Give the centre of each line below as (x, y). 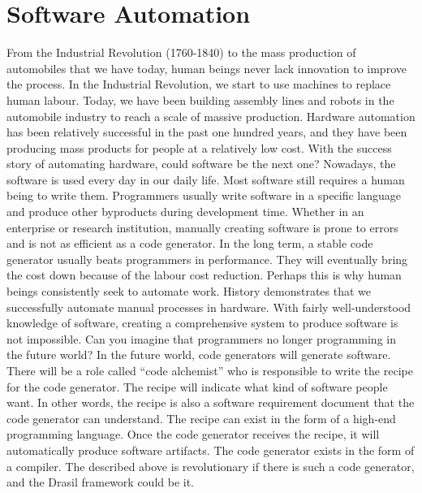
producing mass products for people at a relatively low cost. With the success (199, 147)
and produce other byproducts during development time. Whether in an (185, 212)
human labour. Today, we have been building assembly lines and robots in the (200, 99)
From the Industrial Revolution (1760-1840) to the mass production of (181, 52)
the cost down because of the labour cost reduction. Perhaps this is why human (204, 275)
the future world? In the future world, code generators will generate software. (199, 355)
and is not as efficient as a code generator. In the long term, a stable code (190, 243)
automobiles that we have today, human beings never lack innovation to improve (207, 68)
